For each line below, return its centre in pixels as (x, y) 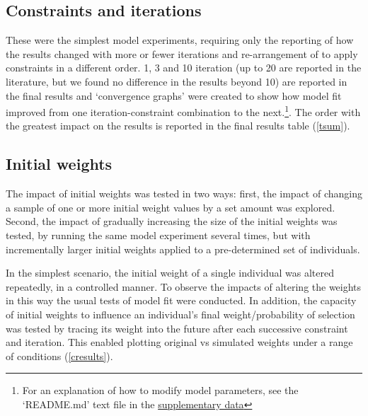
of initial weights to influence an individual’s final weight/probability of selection (180, 314)
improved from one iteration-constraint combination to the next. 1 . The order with (183, 111)
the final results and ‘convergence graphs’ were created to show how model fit (174, 95)
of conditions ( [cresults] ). (59, 356)
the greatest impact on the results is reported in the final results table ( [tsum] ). (178, 126)
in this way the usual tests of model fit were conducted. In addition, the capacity (181, 300)
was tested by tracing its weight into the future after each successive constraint (177, 328)
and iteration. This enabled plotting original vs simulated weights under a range (179, 342)
